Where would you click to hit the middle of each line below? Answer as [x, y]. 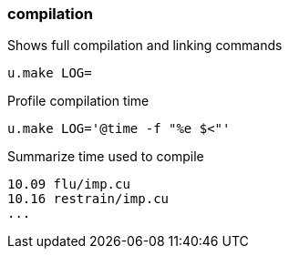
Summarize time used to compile [106, 157]
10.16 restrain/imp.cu [88, 199]
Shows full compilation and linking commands [145, 46]
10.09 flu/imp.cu [69, 184]
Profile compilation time [78, 101]
